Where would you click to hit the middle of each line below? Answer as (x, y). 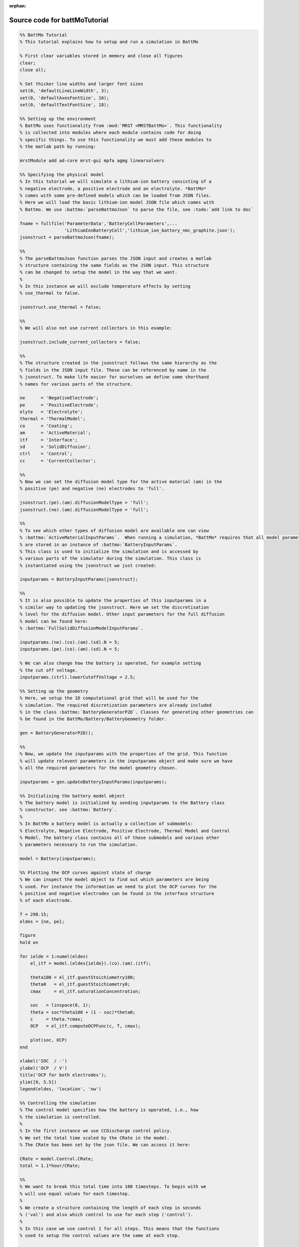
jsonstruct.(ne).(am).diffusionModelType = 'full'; (84, 510)
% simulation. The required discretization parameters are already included (116, 705)
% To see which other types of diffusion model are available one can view (114, 530)
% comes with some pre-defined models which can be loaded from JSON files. (116, 195)
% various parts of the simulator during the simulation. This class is (110, 558)
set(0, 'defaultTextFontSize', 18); (65, 104)
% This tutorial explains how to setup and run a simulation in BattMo (109, 42)
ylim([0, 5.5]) (38, 1082)
